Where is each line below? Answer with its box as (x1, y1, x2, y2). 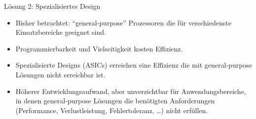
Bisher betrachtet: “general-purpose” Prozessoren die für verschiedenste (15, 17, 231, 27)
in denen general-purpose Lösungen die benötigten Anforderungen (15, 95, 215, 106)
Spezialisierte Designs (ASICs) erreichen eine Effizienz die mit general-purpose (15, 60, 253, 70)
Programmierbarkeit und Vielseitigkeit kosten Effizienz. (15, 43, 183, 53)
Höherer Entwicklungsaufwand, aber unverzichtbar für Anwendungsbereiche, (15, 86, 246, 96)
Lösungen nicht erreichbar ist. (15, 69, 106, 79)
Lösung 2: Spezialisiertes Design (4, 1, 101, 11)
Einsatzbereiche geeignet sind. (15, 27, 106, 37)
